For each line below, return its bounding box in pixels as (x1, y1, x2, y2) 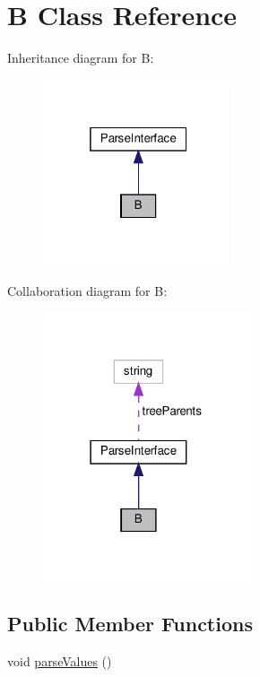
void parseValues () (7, 651, 112, 670)
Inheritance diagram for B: (7, 48, 154, 67)
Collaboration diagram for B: (7, 281, 168, 299)
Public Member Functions (7, 609, 253, 637)
